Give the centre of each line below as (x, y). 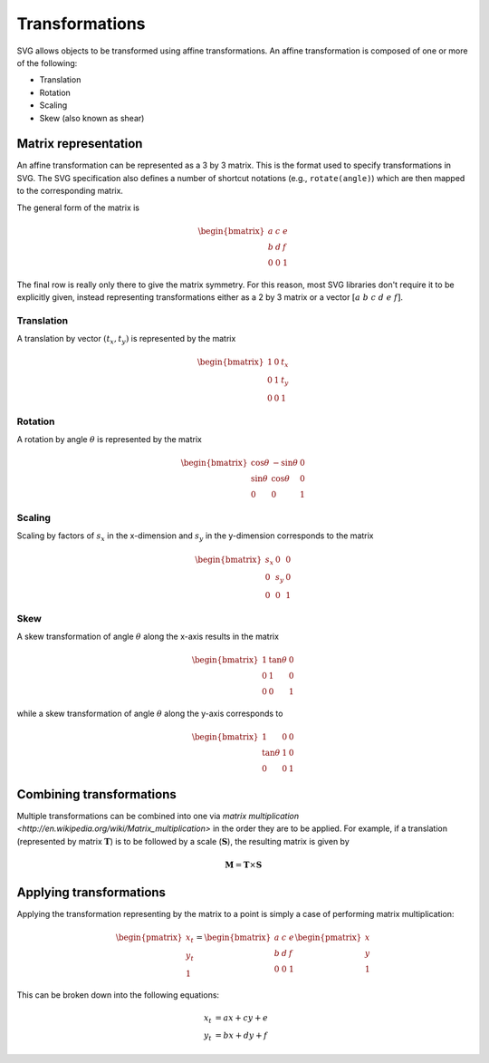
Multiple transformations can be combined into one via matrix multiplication (158, 816)
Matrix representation (80, 144)
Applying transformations (91, 892)
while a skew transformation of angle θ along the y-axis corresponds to (150, 714)
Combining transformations (96, 794)
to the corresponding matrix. (70, 191)
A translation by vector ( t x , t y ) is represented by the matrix (126, 340)
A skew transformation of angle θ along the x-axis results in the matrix (148, 637)
